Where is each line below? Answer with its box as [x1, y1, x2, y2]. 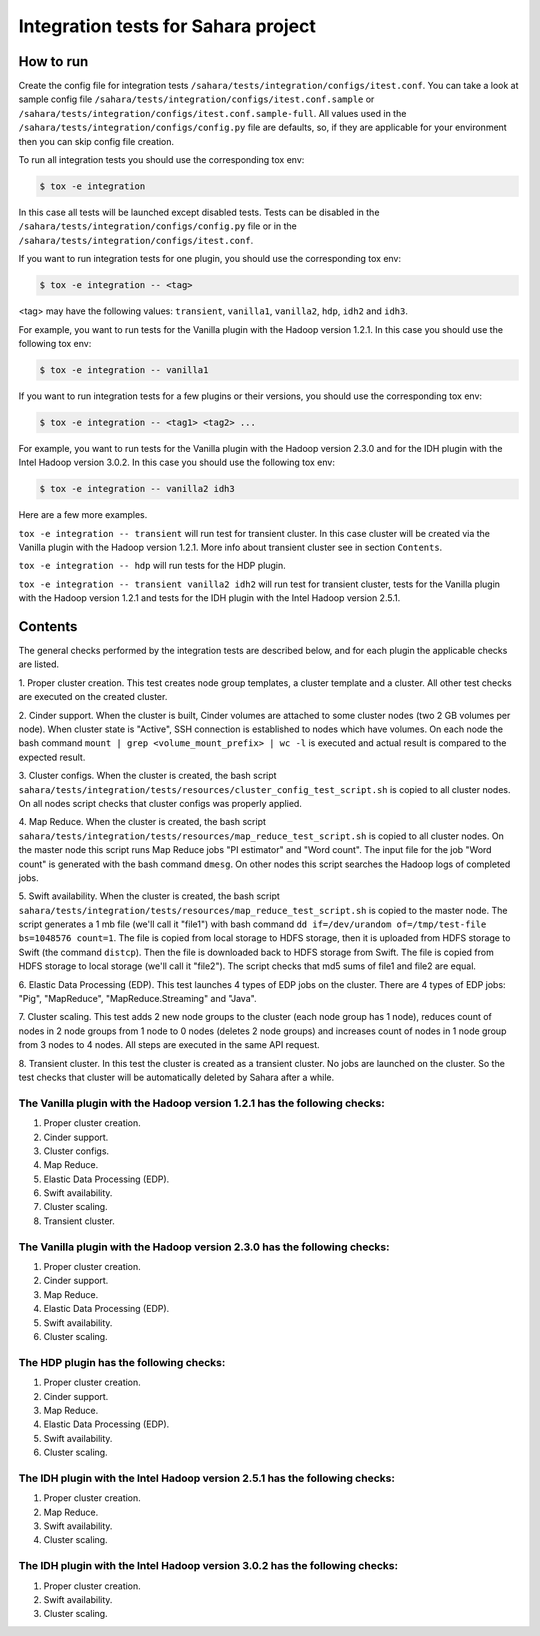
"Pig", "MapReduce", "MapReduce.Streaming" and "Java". [18, 993, 257, 1005]
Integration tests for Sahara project [18, 15, 317, 37]
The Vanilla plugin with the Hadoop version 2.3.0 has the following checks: [18, 1240, 390, 1254]
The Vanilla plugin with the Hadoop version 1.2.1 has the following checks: [18, 1096, 385, 1110]
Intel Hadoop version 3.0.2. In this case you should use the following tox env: [18, 456, 335, 469]
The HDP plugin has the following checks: [18, 1355, 226, 1369]
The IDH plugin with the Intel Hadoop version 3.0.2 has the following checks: [18, 1559, 399, 1573]
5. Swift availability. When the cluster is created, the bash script [18, 890, 280, 902]
